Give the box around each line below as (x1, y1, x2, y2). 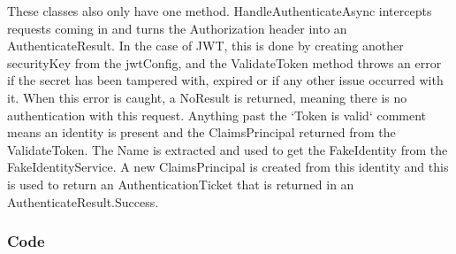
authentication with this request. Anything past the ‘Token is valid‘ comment (7, 105, 427, 124)
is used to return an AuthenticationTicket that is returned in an (7, 174, 354, 193)
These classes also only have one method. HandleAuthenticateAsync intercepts (7, 2, 432, 19)
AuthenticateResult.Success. (7, 192, 159, 211)
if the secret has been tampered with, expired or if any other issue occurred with (7, 71, 444, 89)
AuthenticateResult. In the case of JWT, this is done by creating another (7, 36, 404, 55)
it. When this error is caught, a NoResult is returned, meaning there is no (7, 88, 407, 106)
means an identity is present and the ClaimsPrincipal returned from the (7, 123, 396, 142)
